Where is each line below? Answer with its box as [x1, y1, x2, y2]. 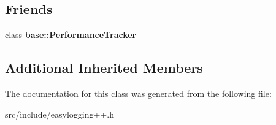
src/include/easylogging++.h [5, 107, 114, 120]
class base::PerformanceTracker [5, 28, 137, 41]
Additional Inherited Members [5, 58, 203, 77]
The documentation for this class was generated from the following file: [5, 87, 272, 99]
